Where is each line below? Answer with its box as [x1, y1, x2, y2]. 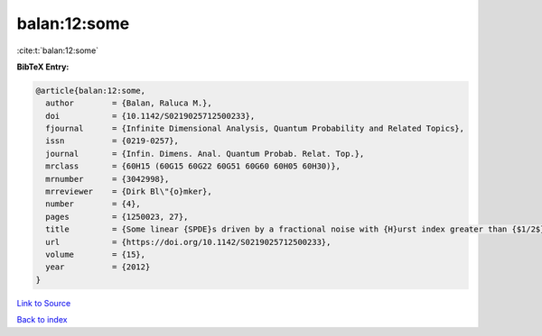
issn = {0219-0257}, [45, 136, 180, 146]
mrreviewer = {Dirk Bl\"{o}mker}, [45, 186, 212, 197]
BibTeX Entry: [16, 61, 70, 72]
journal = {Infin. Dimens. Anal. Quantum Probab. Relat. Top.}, [45, 149, 365, 159]
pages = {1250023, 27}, [45, 212, 189, 222]
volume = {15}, [45, 250, 146, 259]
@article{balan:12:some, [35, 86, 146, 95]
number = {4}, [45, 199, 142, 209]
